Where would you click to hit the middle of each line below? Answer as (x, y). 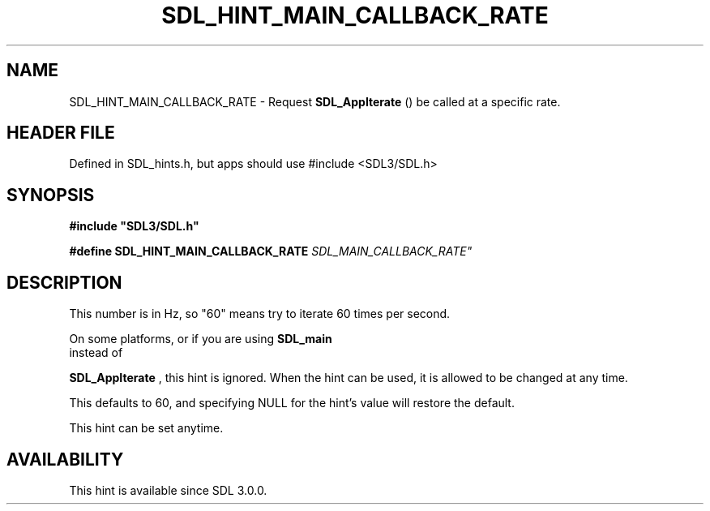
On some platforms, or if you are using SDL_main (201, 339)
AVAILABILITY (65, 459)
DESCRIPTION (64, 282)
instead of (96, 353)
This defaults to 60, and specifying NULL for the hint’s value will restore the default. (292, 403)
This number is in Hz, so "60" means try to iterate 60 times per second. (260, 314)
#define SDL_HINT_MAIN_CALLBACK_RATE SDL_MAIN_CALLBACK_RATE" (271, 251)
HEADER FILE (61, 133)
